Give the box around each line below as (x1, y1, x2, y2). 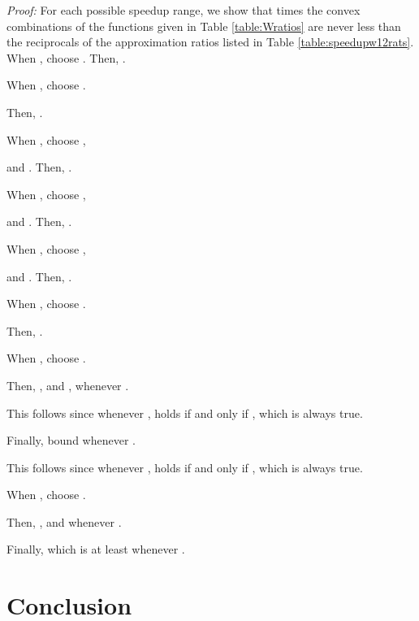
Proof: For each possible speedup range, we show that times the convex (6, 2, 361, 18)
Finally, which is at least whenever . (6, 541, 185, 558)
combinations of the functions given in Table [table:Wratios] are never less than (6, 17, 401, 34)
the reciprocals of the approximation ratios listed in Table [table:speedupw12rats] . (6, 33, 414, 50)
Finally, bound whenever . (6, 432, 136, 449)
